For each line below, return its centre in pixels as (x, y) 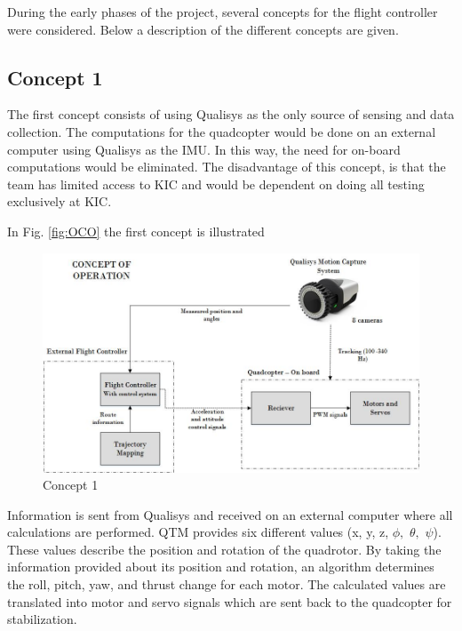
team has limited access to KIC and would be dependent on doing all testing (216, 184)
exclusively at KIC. (60, 201)
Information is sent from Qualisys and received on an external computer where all (230, 514)
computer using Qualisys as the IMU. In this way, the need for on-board (204, 149)
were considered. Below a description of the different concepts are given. (203, 29)
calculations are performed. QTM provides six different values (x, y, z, (198, 532)
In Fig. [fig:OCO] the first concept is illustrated (136, 231)
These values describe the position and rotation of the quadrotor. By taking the (224, 549)
